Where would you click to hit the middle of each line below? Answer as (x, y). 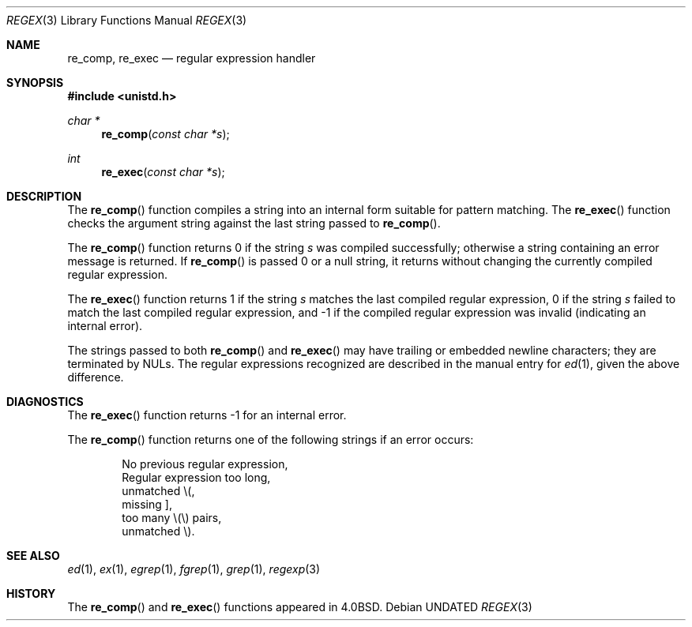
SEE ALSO (33, 556)
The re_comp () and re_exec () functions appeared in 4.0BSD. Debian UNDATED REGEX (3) (300, 607)
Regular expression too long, (196, 477)
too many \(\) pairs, (172, 518)
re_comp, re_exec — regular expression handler (192, 58)
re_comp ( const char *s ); (165, 134)
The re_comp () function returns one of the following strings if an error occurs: (271, 439)
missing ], (147, 504)
